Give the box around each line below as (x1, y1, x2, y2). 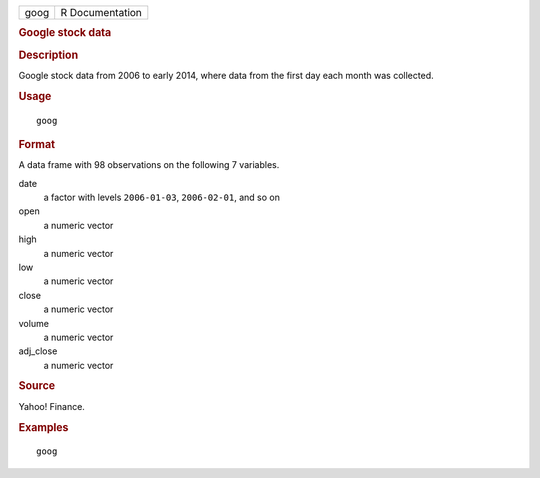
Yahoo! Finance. (18, 400, 85, 412)
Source (18, 379, 56, 393)
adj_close (18, 345, 58, 357)
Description (18, 48, 79, 62)
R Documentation (60, 6, 142, 19)
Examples (18, 420, 69, 434)
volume (18, 317, 50, 329)
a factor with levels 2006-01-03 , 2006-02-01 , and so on (43, 191, 280, 204)
